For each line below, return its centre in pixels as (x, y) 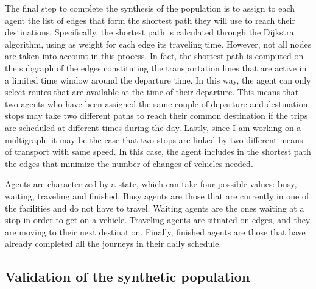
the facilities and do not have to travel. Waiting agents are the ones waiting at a (155, 208)
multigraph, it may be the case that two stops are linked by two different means (154, 139)
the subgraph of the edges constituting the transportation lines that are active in (156, 67)
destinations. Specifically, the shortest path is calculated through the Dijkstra (149, 32)
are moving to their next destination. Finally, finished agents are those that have (155, 231)
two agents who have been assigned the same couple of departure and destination (156, 103)
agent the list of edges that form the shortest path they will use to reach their (150, 20)
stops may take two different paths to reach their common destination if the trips (156, 116)
